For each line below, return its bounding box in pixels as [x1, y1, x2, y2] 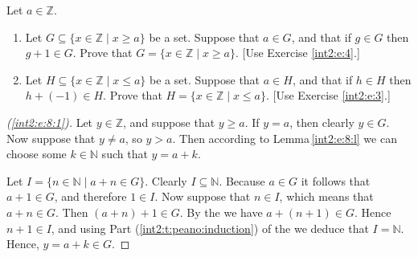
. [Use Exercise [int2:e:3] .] [266, 87, 391, 104]
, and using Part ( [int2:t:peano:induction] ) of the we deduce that [51, 219, 369, 236]
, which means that [279, 188, 374, 205]
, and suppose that [123, 113, 215, 130]
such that [101, 145, 148, 162]
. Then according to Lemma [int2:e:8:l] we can [172, 129, 397, 146]
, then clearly [289, 113, 354, 130]
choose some [6, 145, 67, 162]
